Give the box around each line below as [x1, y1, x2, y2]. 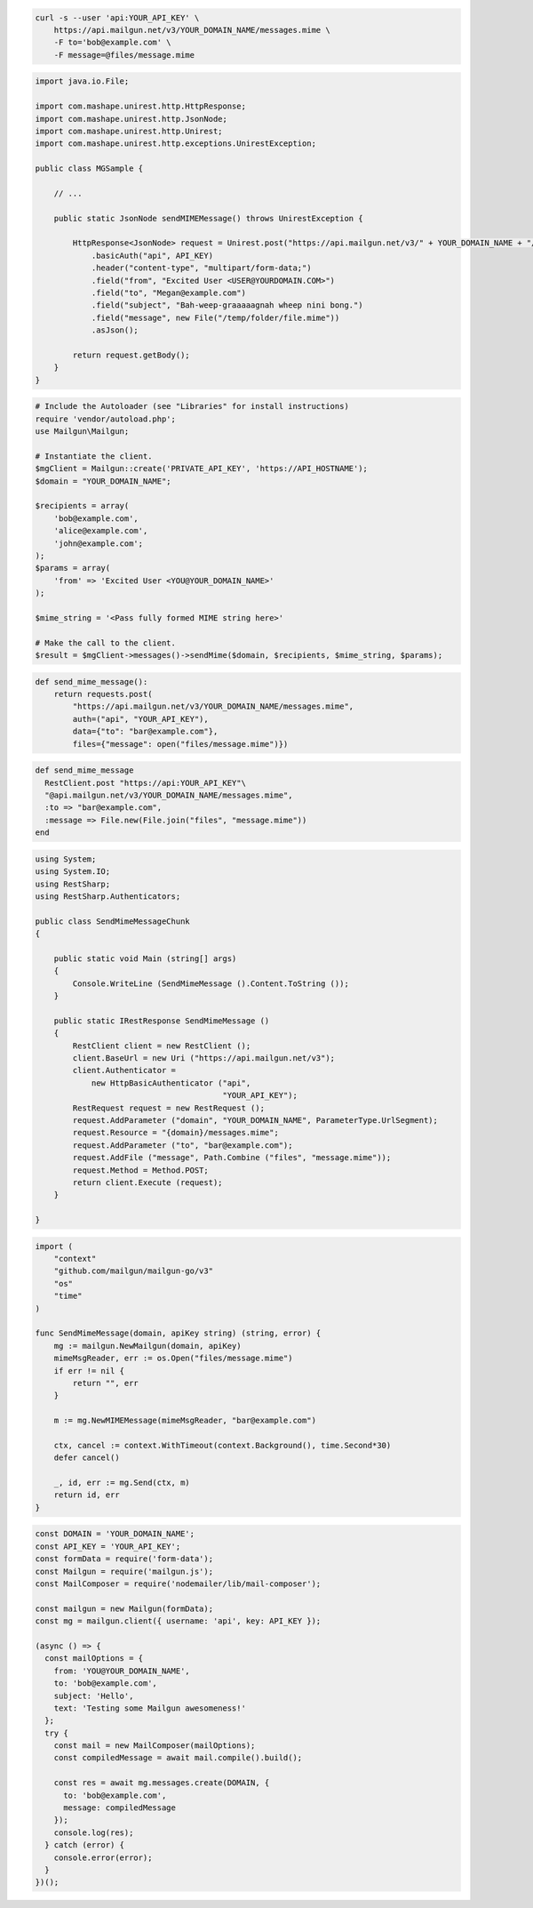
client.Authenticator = [72, 1065, 177, 1076]
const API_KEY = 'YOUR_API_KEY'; [35, 1541, 181, 1551]
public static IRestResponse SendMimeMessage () [53, 1015, 270, 1026]
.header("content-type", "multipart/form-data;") [91, 263, 312, 273]
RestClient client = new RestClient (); [72, 1040, 251, 1051]
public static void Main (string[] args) [53, 953, 237, 964]
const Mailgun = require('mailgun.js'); [35, 1566, 213, 1576]
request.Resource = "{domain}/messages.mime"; [72, 1127, 279, 1138]
